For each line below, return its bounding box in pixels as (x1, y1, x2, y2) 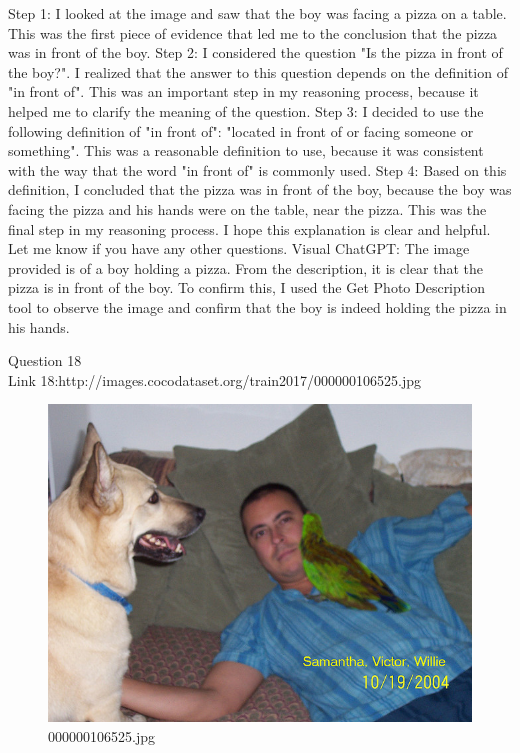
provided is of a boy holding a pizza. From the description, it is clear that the (8, 257, 484, 278)
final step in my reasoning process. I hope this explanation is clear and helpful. (8, 218, 491, 239)
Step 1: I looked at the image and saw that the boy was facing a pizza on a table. (8, 3, 507, 23)
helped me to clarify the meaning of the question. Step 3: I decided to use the (8, 100, 484, 121)
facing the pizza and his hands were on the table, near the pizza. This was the (8, 198, 487, 219)
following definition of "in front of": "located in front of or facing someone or (8, 120, 474, 141)
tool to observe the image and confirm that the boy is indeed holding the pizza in (8, 296, 507, 317)
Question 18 (8, 350, 82, 371)
